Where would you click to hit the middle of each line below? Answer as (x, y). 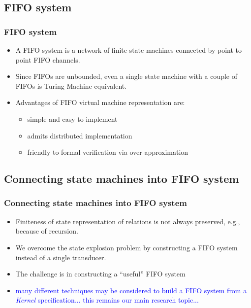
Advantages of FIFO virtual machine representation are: (100, 102)
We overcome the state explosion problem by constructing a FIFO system (126, 247)
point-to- (231, 50)
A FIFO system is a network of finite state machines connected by (115, 50)
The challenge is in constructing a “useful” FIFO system (100, 274)
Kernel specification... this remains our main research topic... (107, 300)
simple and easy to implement (72, 119)
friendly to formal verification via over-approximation (108, 152)
